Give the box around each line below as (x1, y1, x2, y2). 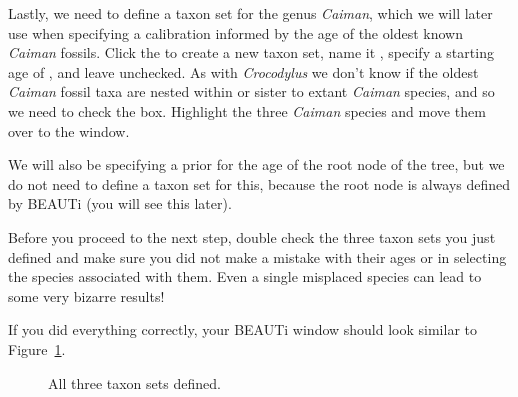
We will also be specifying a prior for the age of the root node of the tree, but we (8, 154, 505, 175)
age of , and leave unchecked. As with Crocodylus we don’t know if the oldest (8, 61, 479, 82)
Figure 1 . (8, 338, 66, 359)
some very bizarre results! (8, 285, 165, 306)
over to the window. (8, 120, 130, 141)
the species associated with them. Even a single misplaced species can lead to (8, 266, 482, 287)
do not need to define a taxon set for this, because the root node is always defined (8, 173, 511, 194)
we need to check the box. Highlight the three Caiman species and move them (8, 100, 486, 121)
